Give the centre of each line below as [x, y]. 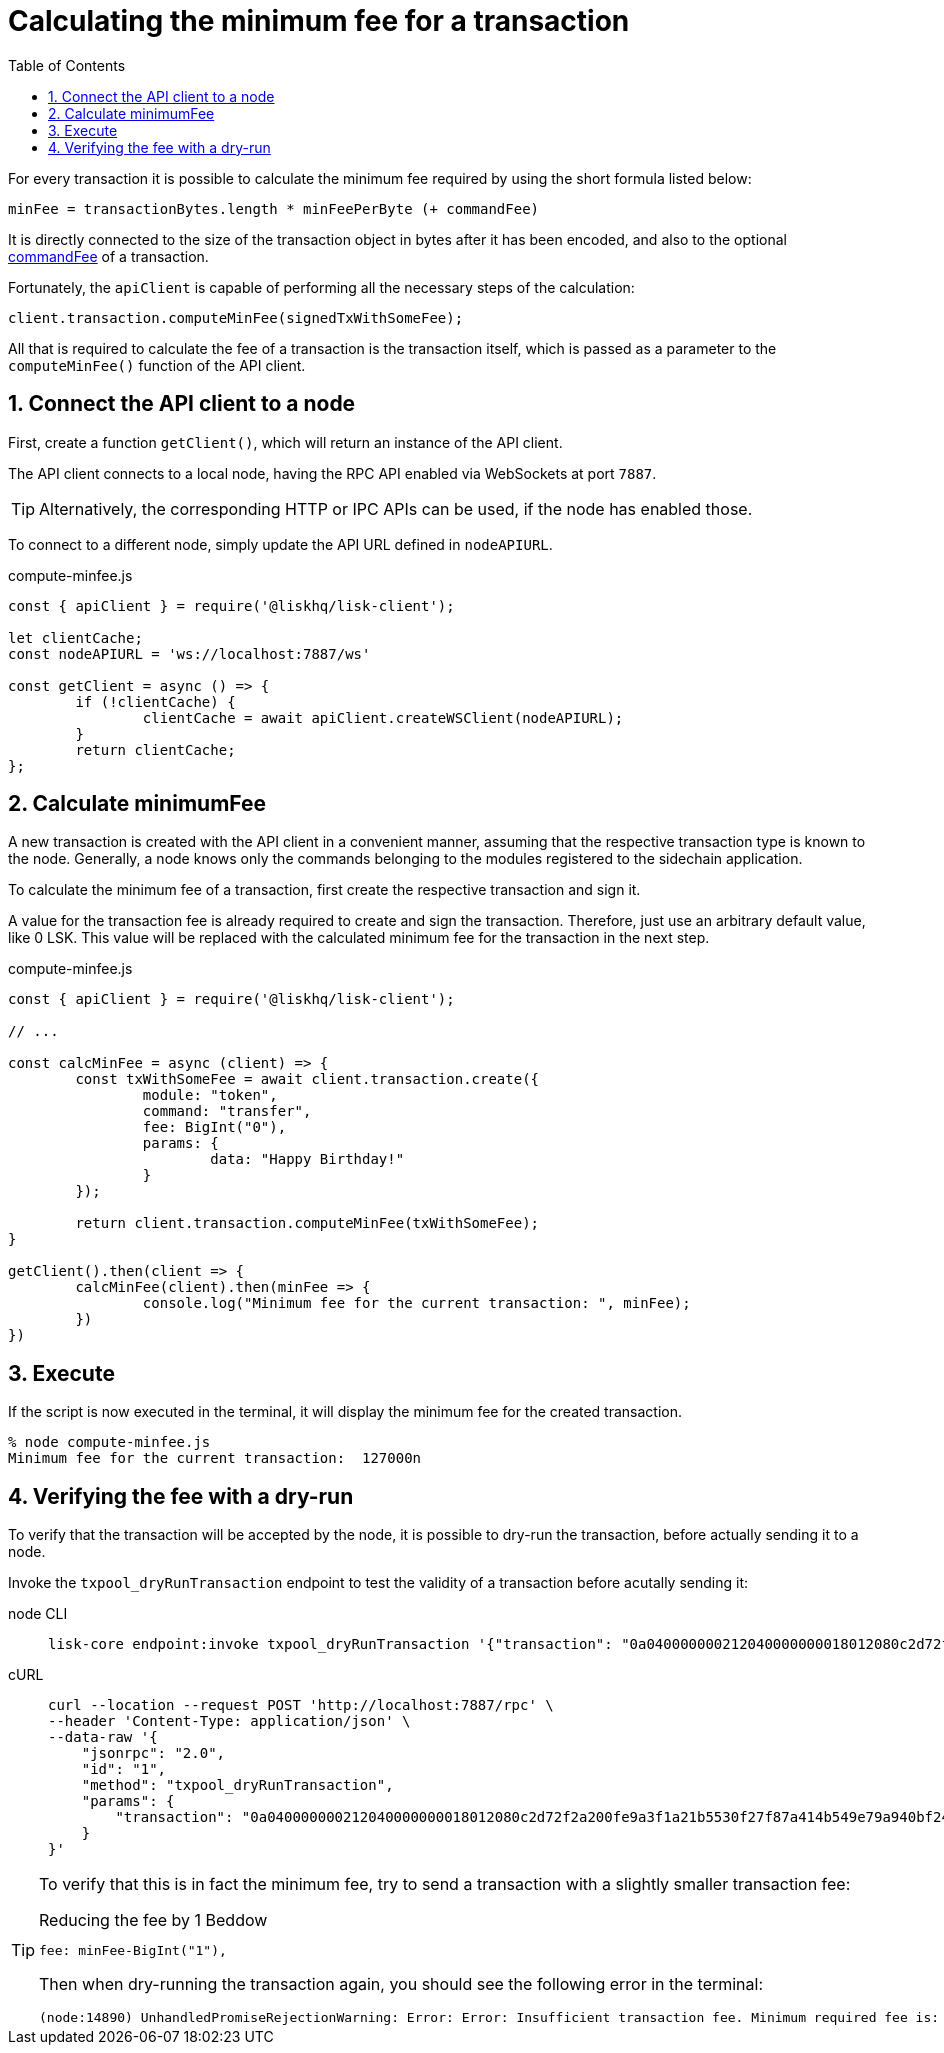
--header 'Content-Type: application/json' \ [229, 1721]
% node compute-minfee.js [109, 1442]
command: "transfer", [227, 1111]
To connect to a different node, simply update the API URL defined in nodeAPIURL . [280, 544]
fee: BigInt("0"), [214, 1127]
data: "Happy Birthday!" [307, 1159]
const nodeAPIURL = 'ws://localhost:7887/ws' [189, 653]
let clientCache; [75, 637]
